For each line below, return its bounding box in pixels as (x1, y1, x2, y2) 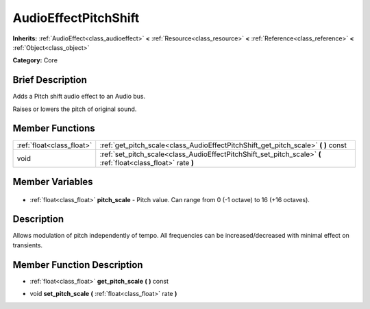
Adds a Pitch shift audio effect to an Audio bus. (12, 92, 146, 101)
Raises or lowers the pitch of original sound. (12, 105, 137, 113)
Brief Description (12, 74, 87, 86)
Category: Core (12, 56, 58, 64)
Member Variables (12, 175, 93, 188)
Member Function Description (12, 259, 143, 271)
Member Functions (12, 123, 95, 134)
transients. (12, 240, 43, 249)
